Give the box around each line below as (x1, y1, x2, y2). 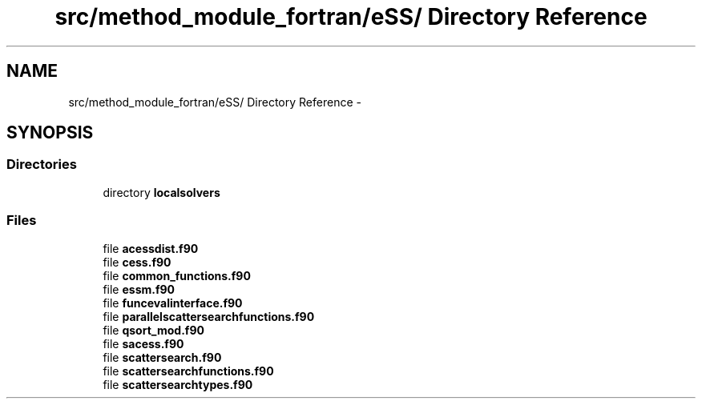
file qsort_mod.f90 (103, 323, 204, 337)
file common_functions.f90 (103, 268, 251, 283)
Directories (6, 156, 77, 173)
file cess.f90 (103, 255, 171, 269)
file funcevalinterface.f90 (103, 295, 243, 310)
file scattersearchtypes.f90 (103, 377, 253, 391)
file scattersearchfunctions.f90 (103, 363, 274, 378)
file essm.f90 (103, 282, 175, 296)
